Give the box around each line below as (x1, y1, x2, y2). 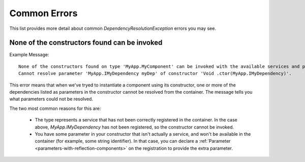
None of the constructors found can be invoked (9, 38, 163, 47)
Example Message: (9, 52, 49, 58)
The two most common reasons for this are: (9, 105, 101, 111)
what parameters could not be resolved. (9, 96, 94, 102)
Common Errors (9, 8, 78, 19)
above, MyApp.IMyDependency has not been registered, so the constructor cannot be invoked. (35, 124, 234, 130)
